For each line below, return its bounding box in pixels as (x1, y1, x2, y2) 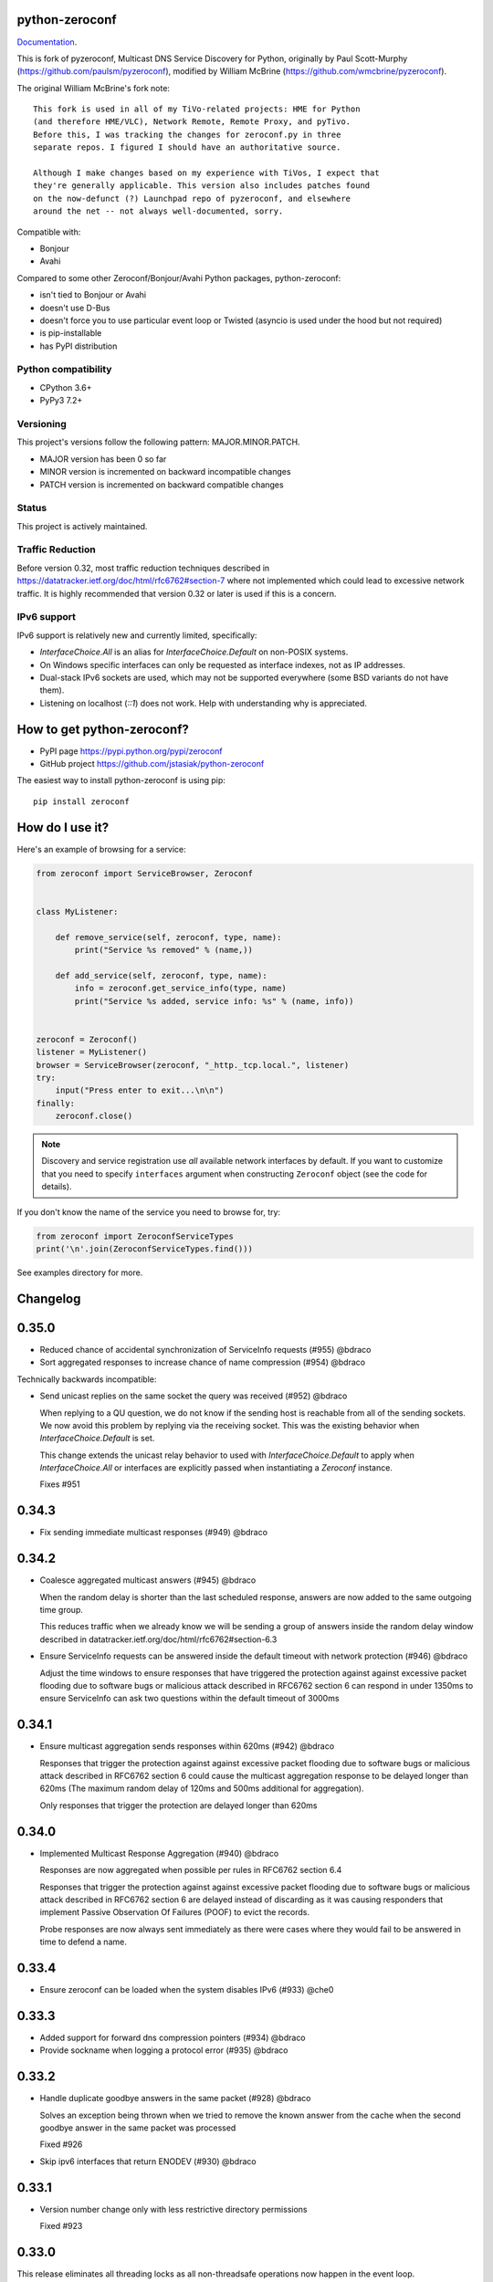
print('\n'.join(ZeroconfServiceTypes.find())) (36, 1244, 253, 1254)
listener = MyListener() (36, 1047, 148, 1058)
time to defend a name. (39, 1936, 127, 1948)
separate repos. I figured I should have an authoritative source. (33, 142, 341, 152)
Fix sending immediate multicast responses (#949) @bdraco (39, 1527, 268, 1538)
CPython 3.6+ (39, 382, 92, 393)
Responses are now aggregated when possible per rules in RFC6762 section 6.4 (39, 1865, 342, 1876)
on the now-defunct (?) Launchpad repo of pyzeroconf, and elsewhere (33, 193, 351, 204)
